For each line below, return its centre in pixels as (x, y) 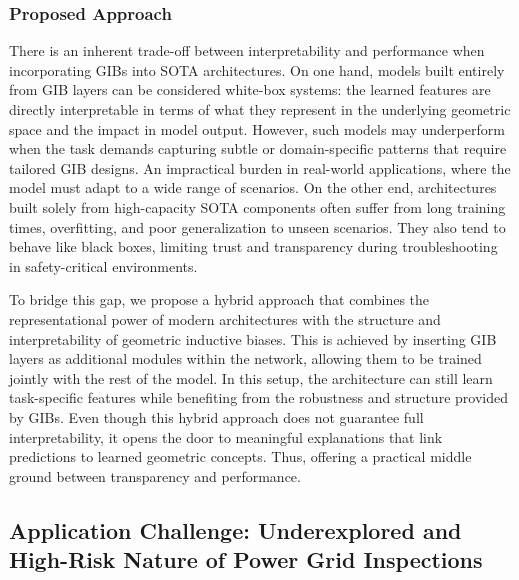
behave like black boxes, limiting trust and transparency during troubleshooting (253, 246)
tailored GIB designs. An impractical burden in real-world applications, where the (260, 167)
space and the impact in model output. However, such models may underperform (257, 128)
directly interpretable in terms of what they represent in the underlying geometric (260, 109)
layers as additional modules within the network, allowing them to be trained (245, 358)
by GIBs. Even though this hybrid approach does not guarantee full (216, 416)
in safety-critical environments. (103, 265)
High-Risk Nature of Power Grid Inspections (246, 559)
